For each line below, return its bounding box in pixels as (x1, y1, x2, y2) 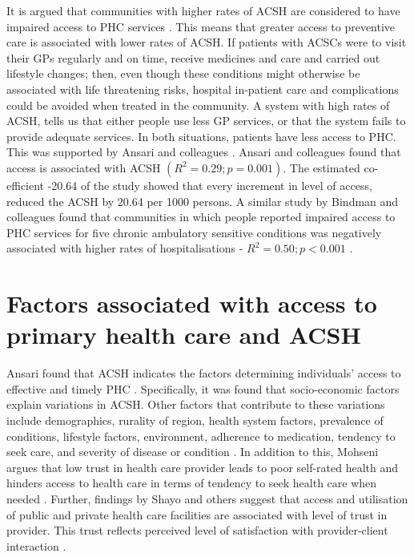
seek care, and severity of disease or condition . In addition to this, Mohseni (6, 443, 379, 460)
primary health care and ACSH (6, 318, 361, 351)
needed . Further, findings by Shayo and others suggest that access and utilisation (6, 490, 408, 507)
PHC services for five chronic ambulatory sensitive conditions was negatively (6, 224, 382, 240)
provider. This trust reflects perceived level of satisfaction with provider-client (6, 522, 388, 539)
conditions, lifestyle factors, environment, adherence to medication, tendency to (6, 427, 396, 444)
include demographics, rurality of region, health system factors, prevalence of (6, 412, 384, 428)
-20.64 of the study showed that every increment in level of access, (47, 176, 372, 193)
